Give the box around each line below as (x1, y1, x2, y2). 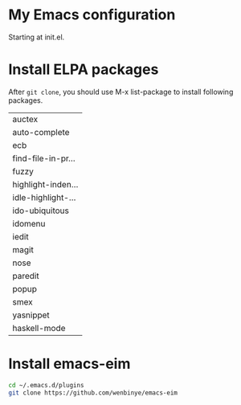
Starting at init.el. (8, 32, 65, 42)
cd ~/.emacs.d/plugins (8, 381, 84, 389)
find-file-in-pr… (12, 153, 76, 164)
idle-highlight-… (12, 191, 76, 202)
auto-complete (12, 126, 70, 137)
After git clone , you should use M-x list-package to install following (8, 87, 234, 96)
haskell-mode (12, 322, 66, 333)
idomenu (12, 218, 46, 229)
